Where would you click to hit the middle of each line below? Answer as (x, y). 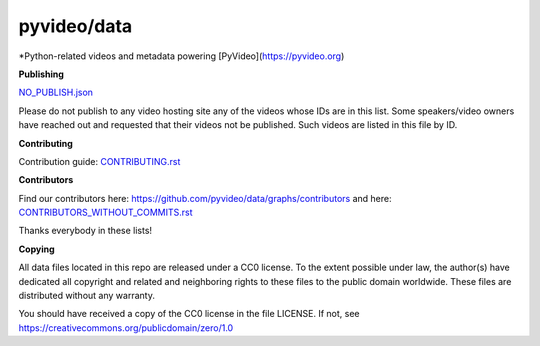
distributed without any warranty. (86, 296)
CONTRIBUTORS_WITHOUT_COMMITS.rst (106, 212)
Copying (36, 249)
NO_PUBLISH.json (56, 92)
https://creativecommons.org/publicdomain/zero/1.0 (126, 327)
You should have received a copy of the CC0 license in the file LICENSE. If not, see (189, 314)
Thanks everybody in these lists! (85, 231)
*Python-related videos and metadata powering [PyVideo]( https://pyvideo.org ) (181, 56)
